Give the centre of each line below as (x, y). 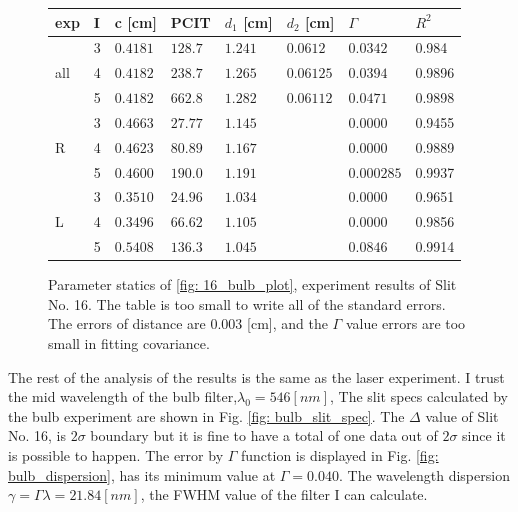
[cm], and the (287, 323)
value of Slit (462, 415)
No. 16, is (37, 435)
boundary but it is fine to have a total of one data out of (264, 435)
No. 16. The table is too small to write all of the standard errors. (247, 303)
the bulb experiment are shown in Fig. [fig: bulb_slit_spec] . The (206, 415)
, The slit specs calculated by (418, 396)
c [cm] (135, 21)
